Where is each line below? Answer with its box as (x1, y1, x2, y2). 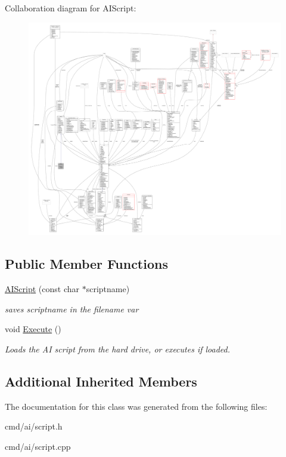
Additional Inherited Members (5, 372, 197, 390)
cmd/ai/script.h (5, 420, 63, 433)
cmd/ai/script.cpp (5, 440, 71, 452)
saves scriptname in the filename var (5, 302, 139, 315)
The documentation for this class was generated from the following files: (5, 400, 268, 412)
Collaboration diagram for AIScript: (5, 2, 136, 14)
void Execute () (5, 323, 61, 335)
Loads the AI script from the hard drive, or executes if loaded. (5, 342, 231, 355)
